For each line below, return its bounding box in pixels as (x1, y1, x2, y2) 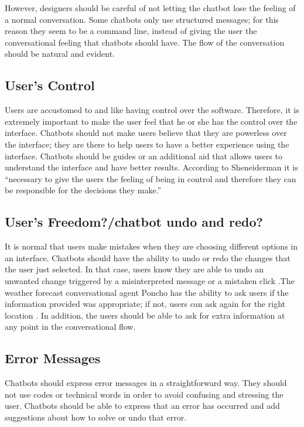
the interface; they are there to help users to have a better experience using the (5, 138, 289, 150)
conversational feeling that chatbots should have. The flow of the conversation (5, 36, 285, 48)
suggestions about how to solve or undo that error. (5, 411, 187, 423)
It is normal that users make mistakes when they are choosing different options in (5, 240, 298, 252)
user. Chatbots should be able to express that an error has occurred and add (5, 399, 280, 412)
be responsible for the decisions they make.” (5, 184, 162, 196)
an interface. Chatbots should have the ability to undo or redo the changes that (5, 251, 291, 264)
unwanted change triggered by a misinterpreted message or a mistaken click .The (5, 274, 295, 286)
